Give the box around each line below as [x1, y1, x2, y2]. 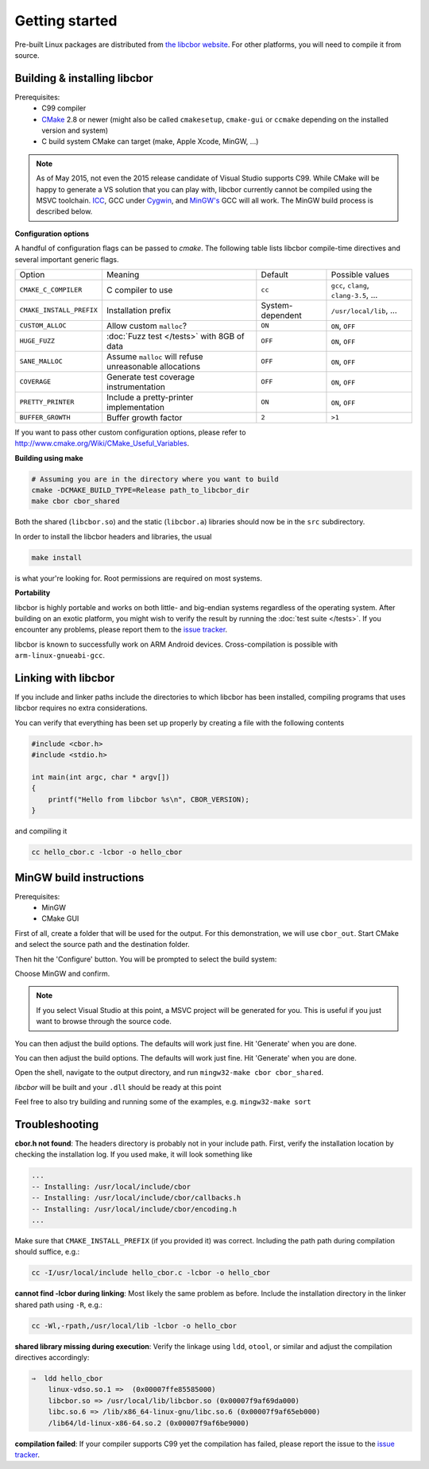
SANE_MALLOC [19, 358, 63, 365]
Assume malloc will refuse [106, 350, 203, 361]
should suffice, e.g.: [14, 1247, 80, 1257]
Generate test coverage [106, 371, 195, 382]
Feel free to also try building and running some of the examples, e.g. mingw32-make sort [14, 1097, 311, 1107]
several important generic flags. [14, 254, 119, 264]
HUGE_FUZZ [19, 337, 56, 346]
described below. [36, 207, 93, 216]
